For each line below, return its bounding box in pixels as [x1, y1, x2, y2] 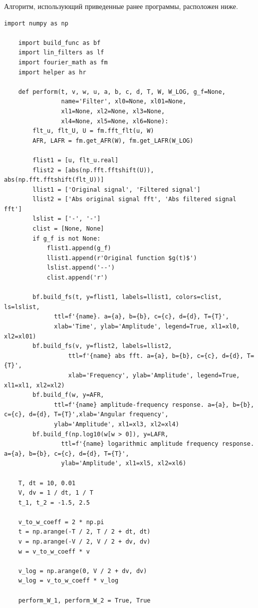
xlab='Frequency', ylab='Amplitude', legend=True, [68, 371, 240, 379]
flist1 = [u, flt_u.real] [32, 156, 119, 164]
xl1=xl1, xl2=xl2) [4, 381, 65, 389]
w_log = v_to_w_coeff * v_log [18, 577, 119, 585]
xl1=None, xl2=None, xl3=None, [61, 107, 165, 115]
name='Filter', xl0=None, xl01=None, [61, 98, 187, 105]
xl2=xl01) [4, 332, 36, 340]
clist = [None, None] [32, 225, 104, 233]
